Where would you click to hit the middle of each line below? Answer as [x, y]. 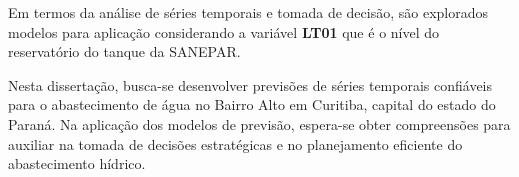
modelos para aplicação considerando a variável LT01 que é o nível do [224, 31]
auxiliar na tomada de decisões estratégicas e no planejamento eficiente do [235, 143]
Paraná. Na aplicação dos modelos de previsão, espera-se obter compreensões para [259, 123]
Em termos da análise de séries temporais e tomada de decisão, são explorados [248, 12]
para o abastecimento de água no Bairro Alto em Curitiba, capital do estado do [252, 104]
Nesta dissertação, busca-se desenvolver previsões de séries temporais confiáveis [250, 84]
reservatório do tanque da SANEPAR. [124, 51]
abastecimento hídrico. [77, 163]
